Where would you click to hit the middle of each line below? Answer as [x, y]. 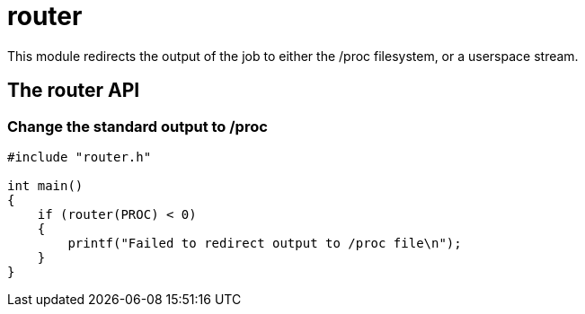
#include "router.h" [80, 157]
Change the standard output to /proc [137, 126]
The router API [74, 91]
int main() [45, 185]
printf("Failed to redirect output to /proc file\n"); [265, 243]
